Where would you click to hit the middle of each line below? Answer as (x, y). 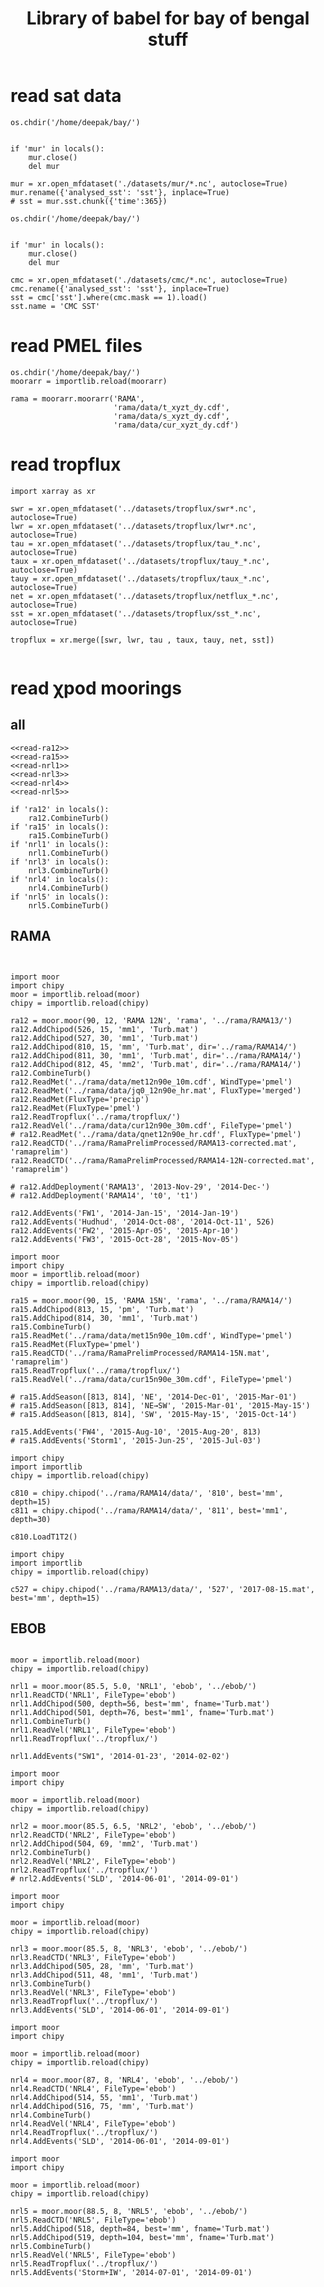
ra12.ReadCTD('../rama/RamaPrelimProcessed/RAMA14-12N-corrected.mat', (162, 1160)
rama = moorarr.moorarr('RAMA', (77, 398)
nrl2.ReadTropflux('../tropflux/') (84, 1870)
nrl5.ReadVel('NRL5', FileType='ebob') (93, 2255)
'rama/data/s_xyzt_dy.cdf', (171, 416)
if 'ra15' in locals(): (60, 827)
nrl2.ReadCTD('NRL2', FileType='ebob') (93, 1835)
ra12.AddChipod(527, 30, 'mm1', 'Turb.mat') (104, 1038)
